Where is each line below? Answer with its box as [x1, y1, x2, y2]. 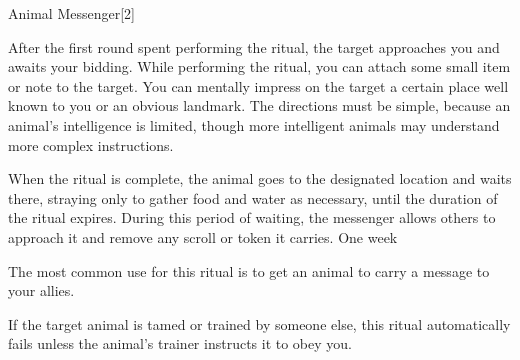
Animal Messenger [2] [8, 3, 135, 23]
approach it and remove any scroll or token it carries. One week [8, 226, 398, 247]
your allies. [8, 280, 75, 301]
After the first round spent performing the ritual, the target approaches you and [8, 36, 500, 57]
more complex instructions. [8, 134, 174, 155]
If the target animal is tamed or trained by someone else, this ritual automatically [8, 313, 511, 334]
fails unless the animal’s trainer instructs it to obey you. [8, 333, 352, 354]
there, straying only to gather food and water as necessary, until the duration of [8, 187, 498, 208]
